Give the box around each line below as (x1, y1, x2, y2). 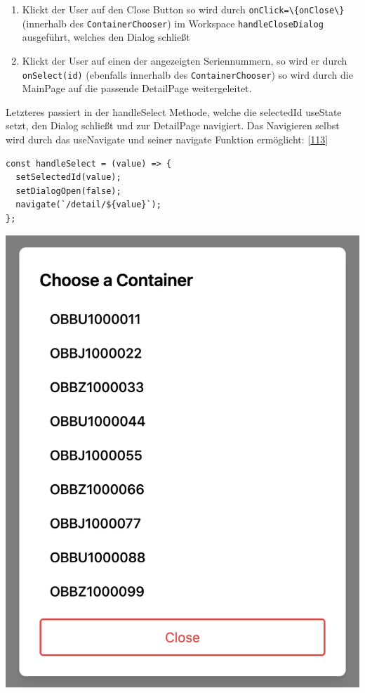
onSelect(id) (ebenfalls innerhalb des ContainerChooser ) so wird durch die (22, 67, 353, 82)
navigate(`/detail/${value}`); (15, 200, 161, 210)
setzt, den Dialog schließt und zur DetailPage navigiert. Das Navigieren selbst (6, 118, 340, 133)
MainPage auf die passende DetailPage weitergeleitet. (22, 81, 252, 96)
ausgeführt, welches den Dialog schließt (22, 30, 190, 44)
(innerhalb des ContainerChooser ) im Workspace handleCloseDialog (22, 15, 324, 30)
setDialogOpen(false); (15, 186, 121, 196)
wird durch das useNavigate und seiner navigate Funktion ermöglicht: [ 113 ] (6, 131, 328, 146)
